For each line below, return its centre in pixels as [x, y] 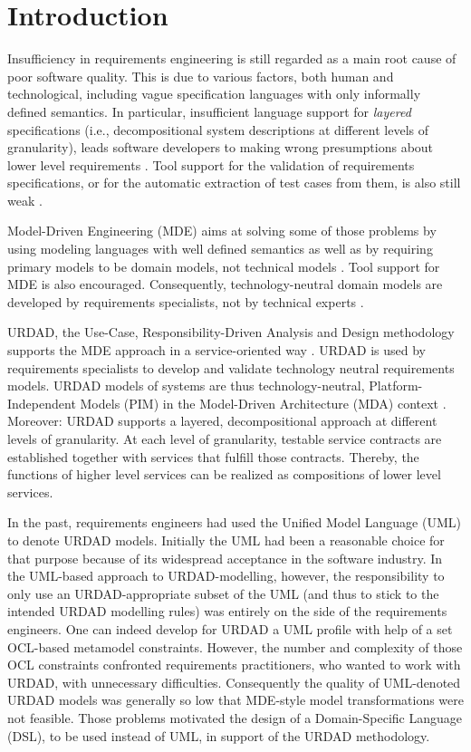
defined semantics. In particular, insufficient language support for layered [209, 111]
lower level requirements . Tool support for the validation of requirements [211, 164]
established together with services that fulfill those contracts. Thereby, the [213, 456]
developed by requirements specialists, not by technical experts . [186, 301]
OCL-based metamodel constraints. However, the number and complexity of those [235, 646]
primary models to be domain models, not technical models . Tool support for [224, 266]
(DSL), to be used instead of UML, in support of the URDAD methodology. [219, 735]
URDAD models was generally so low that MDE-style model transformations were [235, 700]
